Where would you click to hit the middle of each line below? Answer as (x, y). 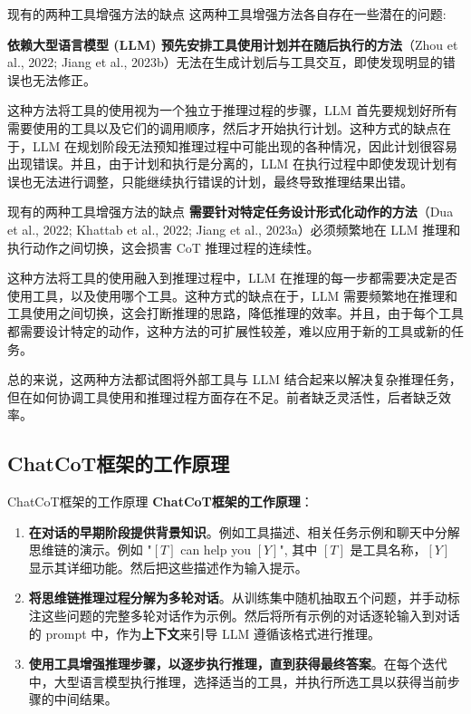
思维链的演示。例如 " (90, 550)
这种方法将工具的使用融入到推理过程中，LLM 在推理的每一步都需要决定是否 (232, 278)
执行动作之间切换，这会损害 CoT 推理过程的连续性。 (163, 247)
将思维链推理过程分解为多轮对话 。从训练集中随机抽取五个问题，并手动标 (244, 598)
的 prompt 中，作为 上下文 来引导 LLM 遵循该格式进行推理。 (204, 633)
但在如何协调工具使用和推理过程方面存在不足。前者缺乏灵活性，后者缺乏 (223, 396)
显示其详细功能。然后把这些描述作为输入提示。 (168, 567)
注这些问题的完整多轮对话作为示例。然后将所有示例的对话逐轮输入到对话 (244, 616)
